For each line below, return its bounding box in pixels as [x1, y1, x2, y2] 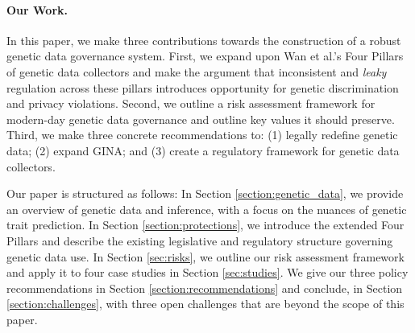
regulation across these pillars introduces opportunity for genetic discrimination [6, 79, 399, 96]
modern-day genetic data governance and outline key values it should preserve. [6, 110, 395, 127]
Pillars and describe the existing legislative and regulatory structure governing [6, 232, 393, 249]
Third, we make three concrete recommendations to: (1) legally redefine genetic [6, 126, 398, 143]
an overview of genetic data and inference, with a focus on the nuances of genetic [6, 200, 407, 217]
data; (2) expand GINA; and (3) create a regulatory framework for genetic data [6, 142, 400, 158]
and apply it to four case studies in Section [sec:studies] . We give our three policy [6, 264, 409, 281]
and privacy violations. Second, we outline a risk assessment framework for [6, 95, 376, 112]
